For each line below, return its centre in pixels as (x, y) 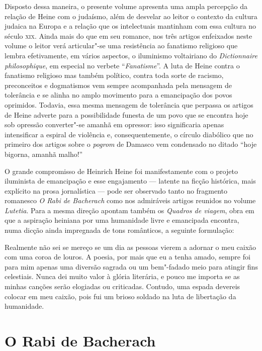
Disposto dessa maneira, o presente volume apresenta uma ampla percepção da (126, 6)
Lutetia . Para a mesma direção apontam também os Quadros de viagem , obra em (129, 210)
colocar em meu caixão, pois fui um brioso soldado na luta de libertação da (120, 296)
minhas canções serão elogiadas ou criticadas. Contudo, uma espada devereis (122, 286)
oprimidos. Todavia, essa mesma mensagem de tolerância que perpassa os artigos (129, 104)
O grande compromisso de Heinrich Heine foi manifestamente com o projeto (121, 171)
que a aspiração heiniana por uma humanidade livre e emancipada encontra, (122, 220)
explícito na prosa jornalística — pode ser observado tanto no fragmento (116, 190)
